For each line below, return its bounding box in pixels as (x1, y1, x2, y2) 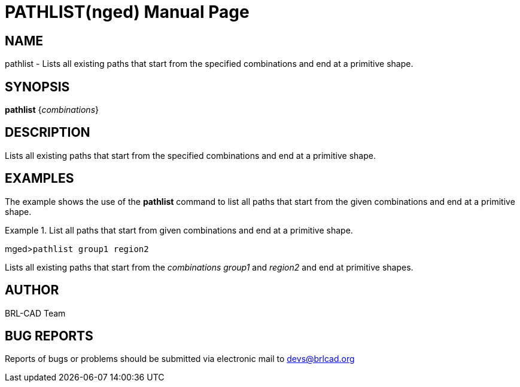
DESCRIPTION (5, 125, 90, 140)
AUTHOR (5, 282, 59, 298)
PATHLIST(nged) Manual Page (5, 2, 250, 22)
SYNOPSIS (5, 79, 70, 94)
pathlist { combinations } (5, 105, 99, 115)
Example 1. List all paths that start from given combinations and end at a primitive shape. (5, 225, 353, 235)
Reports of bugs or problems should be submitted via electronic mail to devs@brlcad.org (5, 354, 355, 364)
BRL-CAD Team (5, 308, 66, 318)
